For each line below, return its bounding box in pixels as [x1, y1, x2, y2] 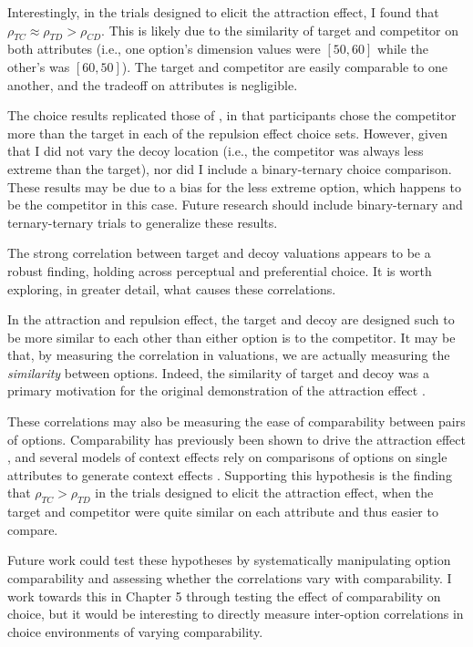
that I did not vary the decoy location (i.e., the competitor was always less [7, 141, 424, 160]
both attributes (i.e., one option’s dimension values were [7, 39, 321, 58]
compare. [7, 519, 58, 539]
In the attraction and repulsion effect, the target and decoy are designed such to [7, 310, 455, 329]
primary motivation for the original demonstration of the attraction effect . [7, 381, 426, 400]
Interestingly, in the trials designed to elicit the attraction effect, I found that [7, 3, 439, 21]
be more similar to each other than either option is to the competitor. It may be [7, 327, 456, 346]
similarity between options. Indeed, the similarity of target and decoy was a [7, 363, 429, 382]
